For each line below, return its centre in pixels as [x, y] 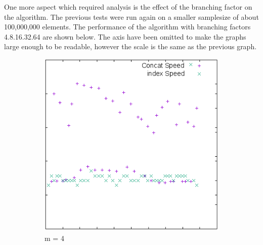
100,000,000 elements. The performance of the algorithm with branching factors [127, 27]
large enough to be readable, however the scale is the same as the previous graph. [130, 46]
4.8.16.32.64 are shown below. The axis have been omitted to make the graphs [125, 36]
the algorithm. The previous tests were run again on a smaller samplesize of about [131, 16]
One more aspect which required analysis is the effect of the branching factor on [128, 7]
